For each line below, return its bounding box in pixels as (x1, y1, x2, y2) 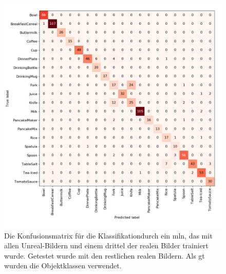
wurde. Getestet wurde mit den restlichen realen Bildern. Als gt (4, 250, 205, 261)
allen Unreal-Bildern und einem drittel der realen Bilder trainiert (4, 240, 209, 251)
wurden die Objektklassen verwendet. (4, 260, 122, 271)
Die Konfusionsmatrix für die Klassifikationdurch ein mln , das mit (4, 230, 213, 241)
